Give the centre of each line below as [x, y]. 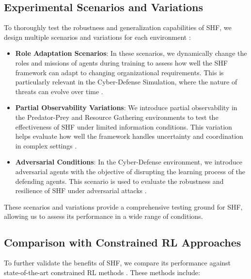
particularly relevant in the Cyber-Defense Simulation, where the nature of [126, 82]
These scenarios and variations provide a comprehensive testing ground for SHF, [123, 206]
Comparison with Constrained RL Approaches [123, 242]
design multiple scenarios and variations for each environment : [97, 37]
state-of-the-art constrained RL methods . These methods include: [102, 272]
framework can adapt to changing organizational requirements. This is [119, 72]
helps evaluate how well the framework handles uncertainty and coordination [129, 136]
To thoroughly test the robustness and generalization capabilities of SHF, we [118, 27]
